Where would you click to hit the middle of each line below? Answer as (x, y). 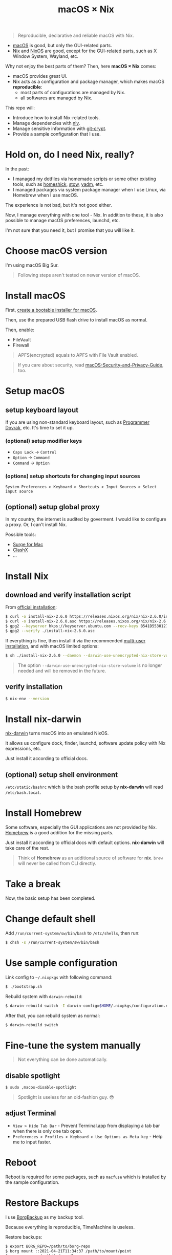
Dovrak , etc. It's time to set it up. (40, 428)
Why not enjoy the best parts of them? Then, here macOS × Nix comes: (81, 66)
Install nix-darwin (44, 719)
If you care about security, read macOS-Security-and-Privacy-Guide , (91, 365)
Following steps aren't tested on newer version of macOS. (79, 275)
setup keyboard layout (42, 410)
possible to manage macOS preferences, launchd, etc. (63, 221)
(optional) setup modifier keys (44, 441)
